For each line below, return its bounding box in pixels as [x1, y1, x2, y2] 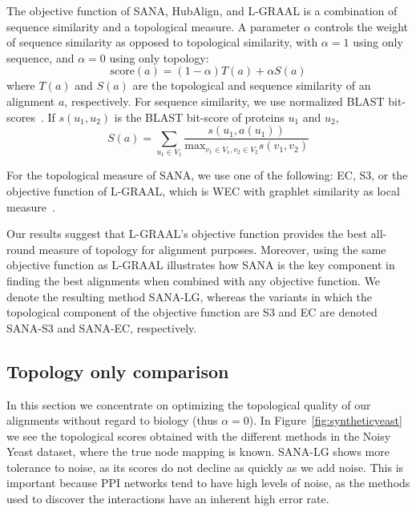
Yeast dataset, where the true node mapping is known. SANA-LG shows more [6, 443, 390, 460]
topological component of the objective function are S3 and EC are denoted [6, 304, 378, 321]
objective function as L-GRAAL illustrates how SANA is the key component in [6, 256, 395, 273]
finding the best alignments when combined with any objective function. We [6, 272, 381, 288]
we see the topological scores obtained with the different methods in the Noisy [6, 427, 391, 444]
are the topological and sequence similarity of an [132, 77, 371, 94]
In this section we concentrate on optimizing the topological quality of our [6, 396, 371, 413]
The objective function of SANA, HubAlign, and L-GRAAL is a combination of [6, 2, 398, 18]
